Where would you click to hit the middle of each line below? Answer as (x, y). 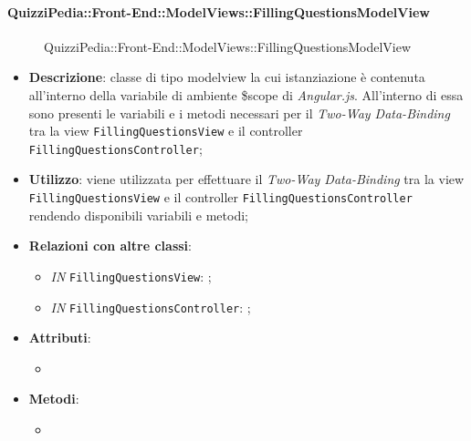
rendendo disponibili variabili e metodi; (138, 215)
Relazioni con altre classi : (110, 246)
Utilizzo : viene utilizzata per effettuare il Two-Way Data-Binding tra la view (246, 179)
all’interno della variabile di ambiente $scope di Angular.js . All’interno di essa (246, 94)
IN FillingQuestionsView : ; (131, 276)
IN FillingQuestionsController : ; (151, 307)
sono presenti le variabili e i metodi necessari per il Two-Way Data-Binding (239, 113)
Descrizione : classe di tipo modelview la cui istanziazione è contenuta (227, 77)
